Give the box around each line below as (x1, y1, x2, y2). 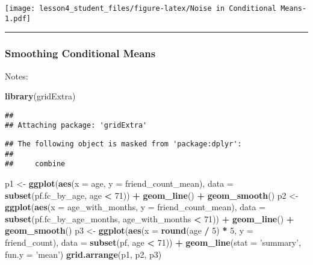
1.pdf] (5, 14, 31, 23)
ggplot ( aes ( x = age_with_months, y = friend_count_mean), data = (5, 201, 266, 213)
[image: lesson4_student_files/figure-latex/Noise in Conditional (5, 4, 277, 13)
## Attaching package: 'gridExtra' (5, 121, 147, 130)
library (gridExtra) (5, 90, 76, 102)
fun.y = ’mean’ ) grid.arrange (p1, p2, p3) (5, 248, 162, 260)
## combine (5, 160, 66, 169)
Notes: (5, 69, 28, 82)
